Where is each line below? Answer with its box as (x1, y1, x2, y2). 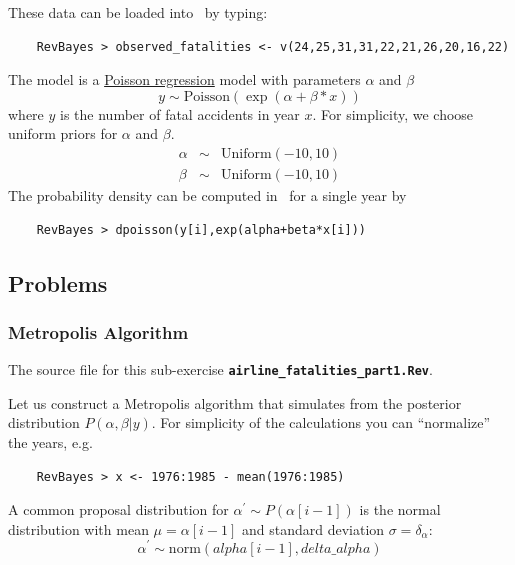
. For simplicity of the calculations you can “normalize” (151, 412, 491, 433)
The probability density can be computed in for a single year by (8, 185, 407, 206)
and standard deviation (241, 518, 385, 539)
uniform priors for (8, 123, 118, 144)
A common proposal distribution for (8, 499, 229, 520)
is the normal (359, 499, 441, 520)
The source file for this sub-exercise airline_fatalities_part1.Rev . (8, 359, 433, 380)
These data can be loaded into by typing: (8, 2, 268, 22)
